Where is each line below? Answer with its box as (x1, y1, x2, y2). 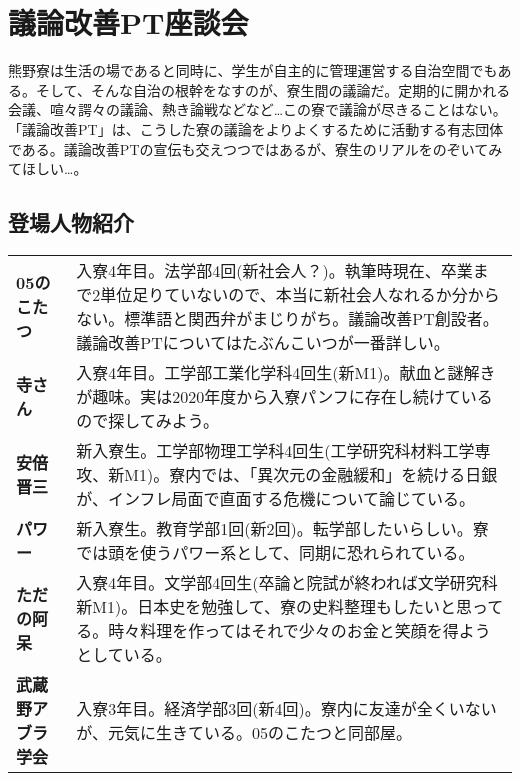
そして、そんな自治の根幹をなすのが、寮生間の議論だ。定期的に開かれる (35, 79, 511, 100)
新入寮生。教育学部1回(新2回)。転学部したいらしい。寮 (76, 516, 489, 540)
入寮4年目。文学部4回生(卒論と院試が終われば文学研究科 (76, 570, 498, 594)
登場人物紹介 (8, 207, 134, 238)
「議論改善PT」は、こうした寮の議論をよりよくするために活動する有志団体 (8, 118, 504, 139)
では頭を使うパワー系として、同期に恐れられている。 (76, 540, 475, 564)
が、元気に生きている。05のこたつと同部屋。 (76, 720, 413, 744)
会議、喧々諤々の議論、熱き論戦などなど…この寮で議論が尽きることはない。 (8, 99, 507, 120)
